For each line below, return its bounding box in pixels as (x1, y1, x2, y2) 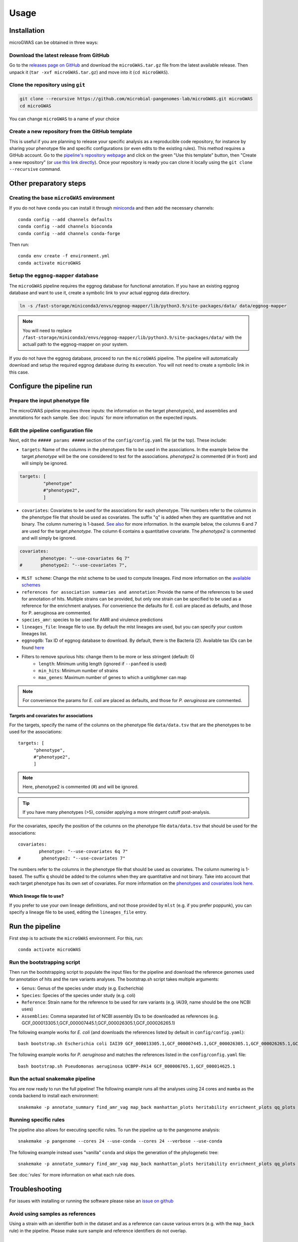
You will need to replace (22, 327, 72, 333)
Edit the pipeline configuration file (9, 427, 93, 434)
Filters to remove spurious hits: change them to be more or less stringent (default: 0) (21, 654, 195, 660)
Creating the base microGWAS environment (9, 194, 115, 201)
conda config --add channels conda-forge (18, 231, 120, 236)
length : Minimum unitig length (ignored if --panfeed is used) (38, 661, 167, 667)
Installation (9, 26, 45, 35)
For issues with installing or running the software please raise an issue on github (9, 1198, 174, 1204)
